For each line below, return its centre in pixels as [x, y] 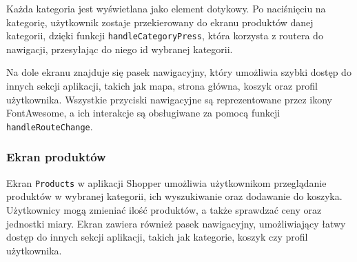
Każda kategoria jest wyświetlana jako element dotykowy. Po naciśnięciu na [166, 8]
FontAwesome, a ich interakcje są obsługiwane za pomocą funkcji [143, 113]
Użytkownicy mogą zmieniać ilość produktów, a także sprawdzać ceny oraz [164, 209]
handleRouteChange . [50, 126]
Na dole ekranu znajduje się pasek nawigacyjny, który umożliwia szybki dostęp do [179, 72]
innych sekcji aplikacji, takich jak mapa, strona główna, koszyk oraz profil [162, 86]
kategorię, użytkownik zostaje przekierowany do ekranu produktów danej [160, 22]
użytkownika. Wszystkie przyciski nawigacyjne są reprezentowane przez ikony [169, 99]
